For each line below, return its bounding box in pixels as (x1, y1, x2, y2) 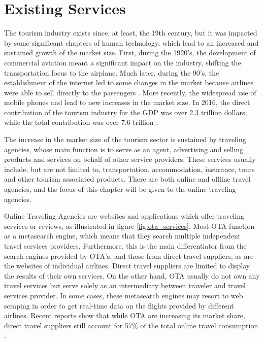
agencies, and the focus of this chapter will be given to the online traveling (4, 184, 236, 194)
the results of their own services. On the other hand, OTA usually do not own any (4, 270, 260, 281)
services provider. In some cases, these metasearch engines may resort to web (4, 290, 243, 300)
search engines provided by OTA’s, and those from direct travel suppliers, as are (4, 250, 254, 261)
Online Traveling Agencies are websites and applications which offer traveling (4, 211, 244, 221)
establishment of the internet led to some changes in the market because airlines (4, 77, 253, 88)
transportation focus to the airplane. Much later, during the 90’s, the (4, 67, 219, 78)
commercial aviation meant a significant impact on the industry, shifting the (4, 57, 241, 67)
